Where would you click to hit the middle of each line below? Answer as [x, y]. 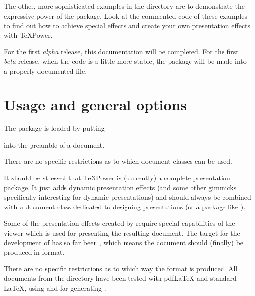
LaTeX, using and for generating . [55, 288]
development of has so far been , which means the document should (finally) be [124, 242]
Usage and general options [96, 104]
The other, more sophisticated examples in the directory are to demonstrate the [124, 6]
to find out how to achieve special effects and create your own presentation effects [127, 25]
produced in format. [34, 252]
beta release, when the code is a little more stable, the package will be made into [125, 61]
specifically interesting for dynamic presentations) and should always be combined [127, 197]
